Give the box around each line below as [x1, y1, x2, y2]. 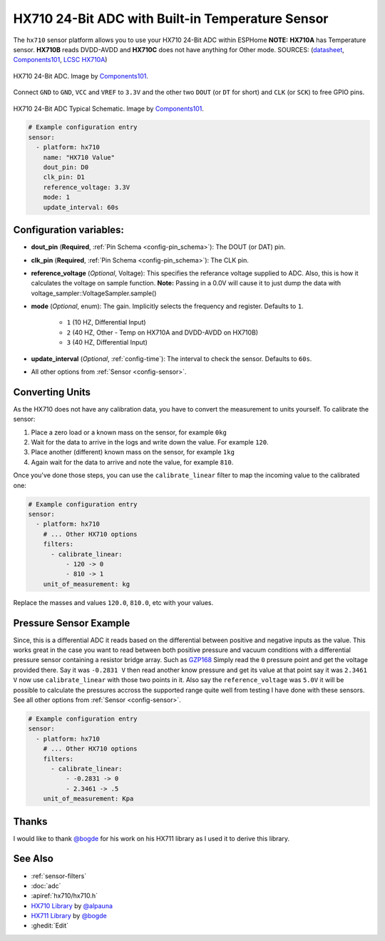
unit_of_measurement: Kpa [43, 795, 134, 803]
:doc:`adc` [31, 881, 61, 890]
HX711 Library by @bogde [31, 912, 107, 920]
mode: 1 [43, 193, 71, 201]
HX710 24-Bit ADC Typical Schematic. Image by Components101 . [13, 104, 205, 113]
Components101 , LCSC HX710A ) [13, 56, 108, 64]
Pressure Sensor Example [13, 617, 130, 629]
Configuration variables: [13, 224, 125, 236]
